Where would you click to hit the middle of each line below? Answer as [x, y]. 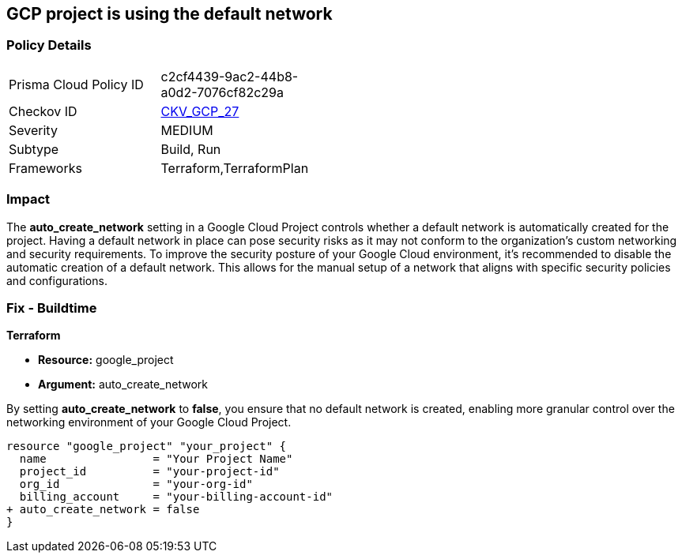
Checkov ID [43, 111]
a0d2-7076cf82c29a [222, 92]
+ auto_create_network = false [103, 510]
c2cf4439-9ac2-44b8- [230, 76]
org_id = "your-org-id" [136, 484]
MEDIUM [187, 130]
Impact [28, 199]
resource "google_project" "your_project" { [147, 446]
